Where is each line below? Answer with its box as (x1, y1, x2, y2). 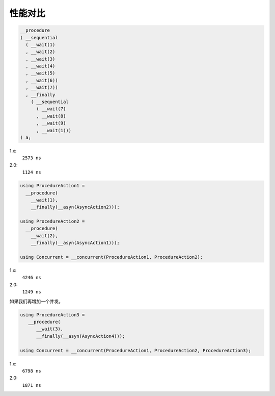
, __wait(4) (25, 63, 56, 69)
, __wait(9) (36, 120, 66, 126)
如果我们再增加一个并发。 (9, 298, 63, 304)
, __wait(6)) (25, 77, 58, 83)
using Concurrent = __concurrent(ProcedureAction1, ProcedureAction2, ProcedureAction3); (20, 348, 252, 353)
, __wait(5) (25, 70, 56, 76)
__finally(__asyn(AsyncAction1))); (31, 240, 120, 246)
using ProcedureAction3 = (20, 312, 85, 317)
